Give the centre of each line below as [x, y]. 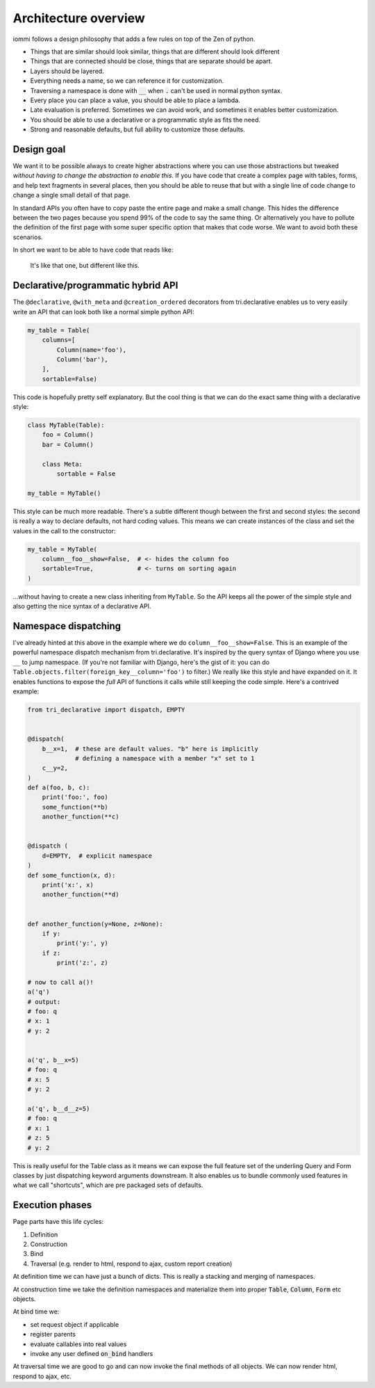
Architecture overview [79, 18]
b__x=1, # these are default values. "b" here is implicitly [150, 749]
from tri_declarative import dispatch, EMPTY [106, 710]
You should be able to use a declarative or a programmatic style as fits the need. [145, 120]
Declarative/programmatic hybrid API [95, 285]
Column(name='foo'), [92, 350]
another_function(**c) [81, 817]
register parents [53, 1334]
